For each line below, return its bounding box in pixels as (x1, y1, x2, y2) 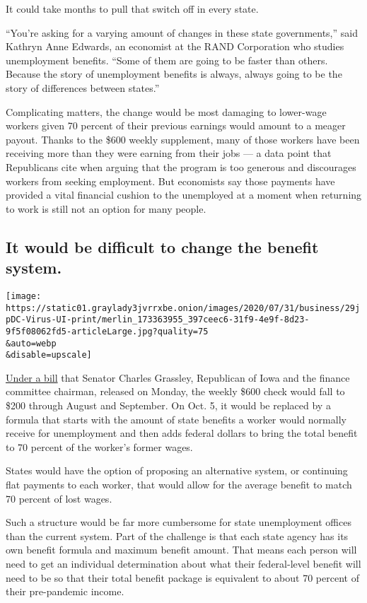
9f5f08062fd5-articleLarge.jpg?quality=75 (6, 326, 209, 336)
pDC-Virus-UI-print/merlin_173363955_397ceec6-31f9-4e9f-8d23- (6, 315, 310, 325)
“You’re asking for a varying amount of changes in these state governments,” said (6, 25, 358, 40)
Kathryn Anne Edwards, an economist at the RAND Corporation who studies (6, 39, 344, 54)
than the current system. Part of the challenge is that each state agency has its (6, 528, 349, 543)
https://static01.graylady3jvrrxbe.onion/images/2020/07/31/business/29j (6, 303, 361, 313)
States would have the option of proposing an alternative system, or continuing (6, 463, 348, 478)
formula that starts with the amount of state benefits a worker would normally (6, 411, 346, 426)
